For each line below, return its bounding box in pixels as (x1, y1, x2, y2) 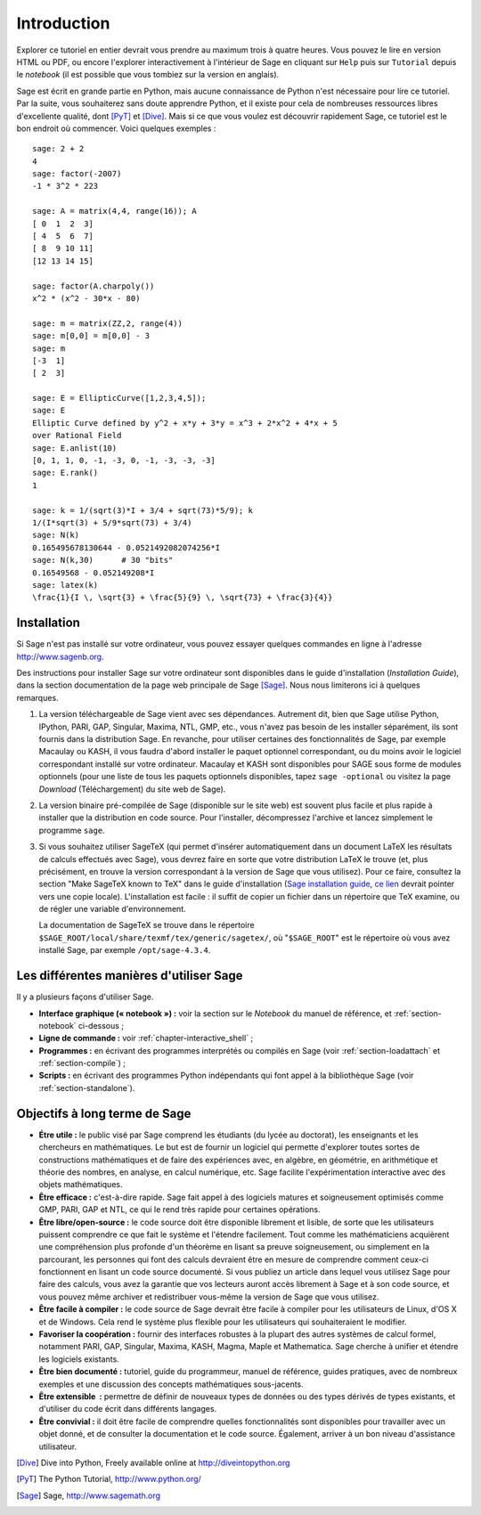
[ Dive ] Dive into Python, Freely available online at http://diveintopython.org (16, 1457, 290, 1468)
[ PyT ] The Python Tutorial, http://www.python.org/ (16, 1474, 202, 1485)
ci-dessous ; (77, 1020, 125, 1030)
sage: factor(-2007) (32, 169, 122, 179)
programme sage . (38, 825, 106, 835)
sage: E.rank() (32, 468, 99, 478)
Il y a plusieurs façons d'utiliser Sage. (16, 991, 154, 1002)
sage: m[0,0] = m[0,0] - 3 (32, 330, 151, 341)
